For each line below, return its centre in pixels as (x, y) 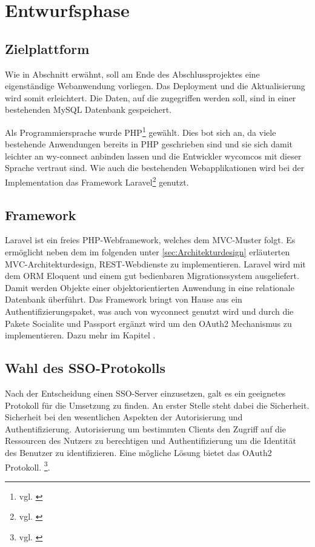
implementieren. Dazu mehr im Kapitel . (80, 335)
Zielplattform (47, 48)
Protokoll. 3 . (28, 466)
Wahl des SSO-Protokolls (85, 368)
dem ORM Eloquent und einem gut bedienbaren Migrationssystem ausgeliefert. (152, 276)
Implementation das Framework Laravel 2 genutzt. (97, 181)
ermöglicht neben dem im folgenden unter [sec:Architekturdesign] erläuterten (148, 252)
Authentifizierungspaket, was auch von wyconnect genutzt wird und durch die (149, 311)
